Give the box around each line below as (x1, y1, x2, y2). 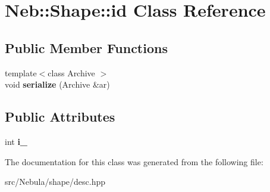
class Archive (48, 66, 95, 79)
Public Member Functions (5, 38, 168, 57)
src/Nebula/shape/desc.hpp (5, 175, 106, 188)
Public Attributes (5, 107, 115, 126)
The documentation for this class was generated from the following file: (5, 155, 263, 168)
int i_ (5, 135, 28, 147)
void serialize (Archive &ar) (5, 78, 110, 91)
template (5, 66, 37, 79)
